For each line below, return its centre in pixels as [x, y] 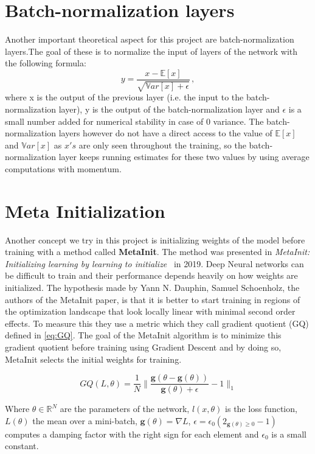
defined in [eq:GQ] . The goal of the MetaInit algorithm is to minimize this [143, 335]
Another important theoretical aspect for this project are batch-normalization [150, 39]
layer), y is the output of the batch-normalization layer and [169, 109]
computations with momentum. [63, 168]
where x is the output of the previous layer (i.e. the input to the [124, 97]
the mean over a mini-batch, [85, 420]
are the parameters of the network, [125, 409]
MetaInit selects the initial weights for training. [93, 359]
